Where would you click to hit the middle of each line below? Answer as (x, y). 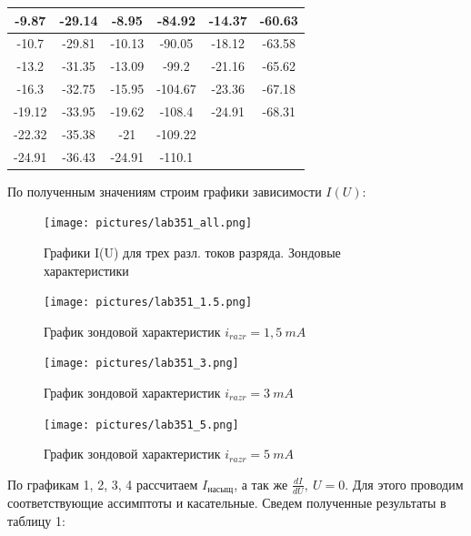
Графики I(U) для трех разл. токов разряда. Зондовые (192, 252)
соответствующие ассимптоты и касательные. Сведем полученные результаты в (227, 503)
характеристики (86, 270)
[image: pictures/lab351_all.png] (148, 223)
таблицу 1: (36, 520)
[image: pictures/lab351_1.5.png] (148, 303)
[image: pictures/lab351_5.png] (141, 425)
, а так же (261, 484)
